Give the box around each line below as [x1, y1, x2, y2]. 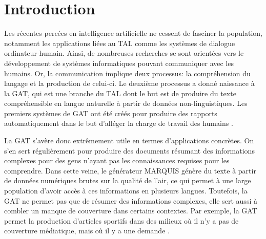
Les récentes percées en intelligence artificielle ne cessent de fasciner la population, [4, 28, 262, 38]
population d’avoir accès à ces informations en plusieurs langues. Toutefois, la [4, 185, 248, 196]
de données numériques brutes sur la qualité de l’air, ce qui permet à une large [4, 175, 251, 186]
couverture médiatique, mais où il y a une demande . [4, 225, 170, 236]
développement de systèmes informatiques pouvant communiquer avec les [4, 57, 234, 68]
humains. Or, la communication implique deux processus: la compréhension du [4, 68, 251, 78]
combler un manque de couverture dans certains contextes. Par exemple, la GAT [4, 205, 257, 216]
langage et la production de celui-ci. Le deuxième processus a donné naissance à [4, 78, 255, 89]
